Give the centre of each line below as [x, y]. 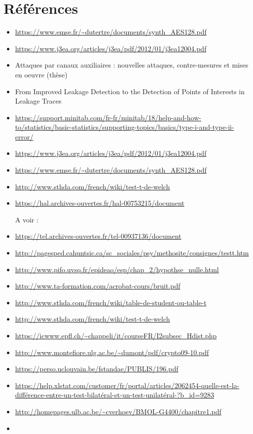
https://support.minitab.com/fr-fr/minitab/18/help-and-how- [108, 117]
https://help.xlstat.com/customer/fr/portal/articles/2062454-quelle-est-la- [127, 385]
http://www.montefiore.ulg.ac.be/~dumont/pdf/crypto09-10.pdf [112, 352]
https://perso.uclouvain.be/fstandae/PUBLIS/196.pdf [97, 369]
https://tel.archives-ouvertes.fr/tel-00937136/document [98, 236]
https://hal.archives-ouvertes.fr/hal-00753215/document [100, 203]
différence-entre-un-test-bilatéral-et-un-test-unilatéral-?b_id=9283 [114, 395]
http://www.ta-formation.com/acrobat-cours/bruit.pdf [98, 286]
